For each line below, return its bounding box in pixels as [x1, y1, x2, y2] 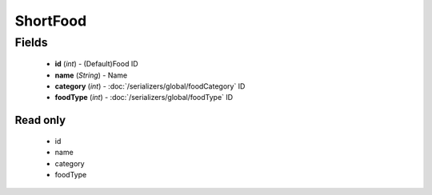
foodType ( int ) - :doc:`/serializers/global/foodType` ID [54, 93, 234, 102]
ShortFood [14, 12, 87, 30]
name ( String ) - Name [54, 70, 128, 80]
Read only [14, 113, 66, 127]
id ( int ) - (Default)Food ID [54, 59, 139, 69]
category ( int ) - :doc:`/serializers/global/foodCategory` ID [54, 81, 246, 91]
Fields [14, 35, 48, 50]
